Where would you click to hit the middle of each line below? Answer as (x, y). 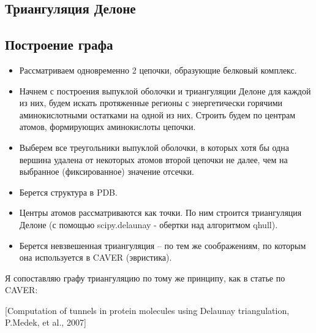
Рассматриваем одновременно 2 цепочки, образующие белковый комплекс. (158, 70)
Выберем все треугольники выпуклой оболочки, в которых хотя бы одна (154, 147)
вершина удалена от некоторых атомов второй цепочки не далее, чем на (153, 159)
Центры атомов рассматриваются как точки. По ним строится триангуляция (160, 212)
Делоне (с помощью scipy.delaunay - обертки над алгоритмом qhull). (149, 224)
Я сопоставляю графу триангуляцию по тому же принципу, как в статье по (145, 277)
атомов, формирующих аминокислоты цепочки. (107, 127)
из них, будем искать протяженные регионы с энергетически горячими (151, 103)
